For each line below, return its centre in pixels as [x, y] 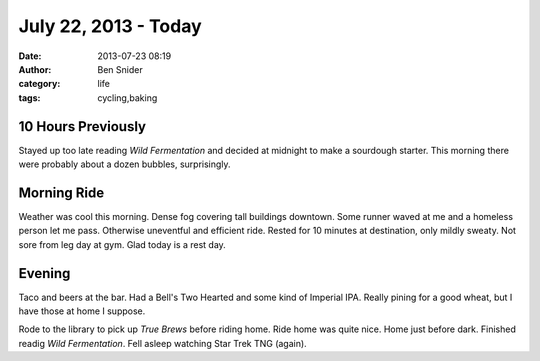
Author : [35, 69]
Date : [30, 56]
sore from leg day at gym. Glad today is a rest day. [122, 244]
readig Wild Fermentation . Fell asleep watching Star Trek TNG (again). [162, 343]
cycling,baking [127, 97]
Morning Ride [61, 192]
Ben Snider [120, 69]
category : [39, 84]
